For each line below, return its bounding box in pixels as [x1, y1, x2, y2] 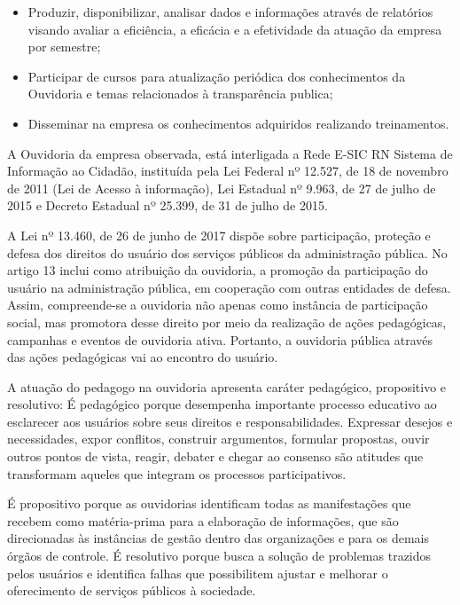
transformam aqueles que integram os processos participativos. [7, 464, 347, 483]
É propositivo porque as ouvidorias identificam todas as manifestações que [7, 494, 411, 513]
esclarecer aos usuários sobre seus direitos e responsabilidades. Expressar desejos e [7, 412, 453, 430]
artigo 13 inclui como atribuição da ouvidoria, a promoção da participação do [7, 261, 428, 279]
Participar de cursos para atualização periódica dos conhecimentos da [27, 67, 406, 85]
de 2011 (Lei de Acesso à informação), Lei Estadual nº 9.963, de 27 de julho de [7, 178, 436, 197]
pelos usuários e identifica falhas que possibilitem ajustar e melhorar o [7, 563, 388, 582]
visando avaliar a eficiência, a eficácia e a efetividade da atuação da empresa [27, 20, 442, 38]
